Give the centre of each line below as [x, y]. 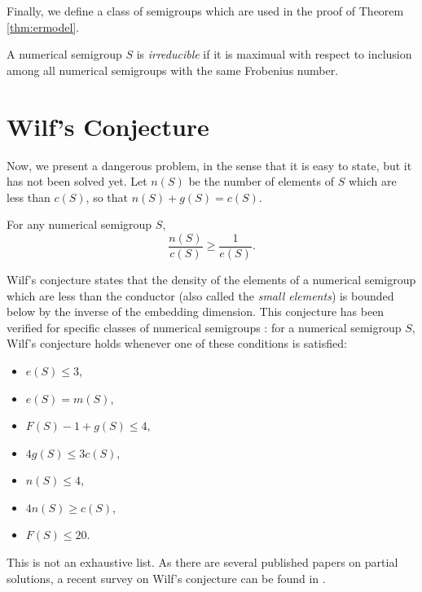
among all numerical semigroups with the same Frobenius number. [173, 70]
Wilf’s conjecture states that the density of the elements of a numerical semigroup [211, 279]
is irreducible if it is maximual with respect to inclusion [274, 54]
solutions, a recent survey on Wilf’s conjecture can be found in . [166, 578]
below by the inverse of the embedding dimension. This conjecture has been [196, 311]
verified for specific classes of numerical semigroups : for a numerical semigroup [204, 327]
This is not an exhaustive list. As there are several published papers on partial [202, 562]
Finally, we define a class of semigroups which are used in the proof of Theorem [205, 11]
